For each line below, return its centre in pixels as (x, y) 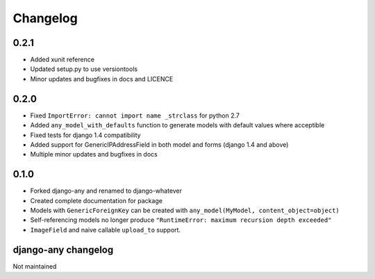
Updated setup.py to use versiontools (84, 69)
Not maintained (35, 266)
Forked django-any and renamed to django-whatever (106, 191)
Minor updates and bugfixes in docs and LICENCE (102, 79)
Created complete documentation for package (97, 200)
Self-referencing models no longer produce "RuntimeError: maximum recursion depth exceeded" (181, 220)
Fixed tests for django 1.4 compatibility (86, 135)
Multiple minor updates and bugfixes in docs (94, 154)
